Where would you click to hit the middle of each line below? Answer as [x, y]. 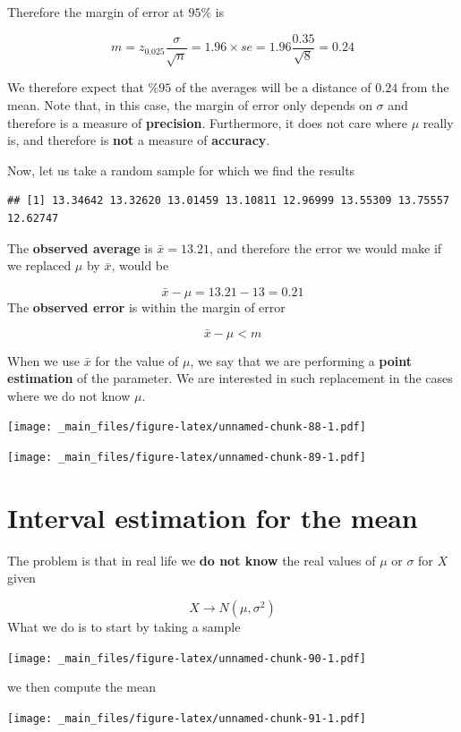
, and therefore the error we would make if [325, 247]
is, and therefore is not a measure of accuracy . [139, 140]
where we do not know [69, 395]
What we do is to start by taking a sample [124, 626]
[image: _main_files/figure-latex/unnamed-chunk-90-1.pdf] [187, 658]
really [438, 122]
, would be [140, 265]
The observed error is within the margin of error [146, 306]
